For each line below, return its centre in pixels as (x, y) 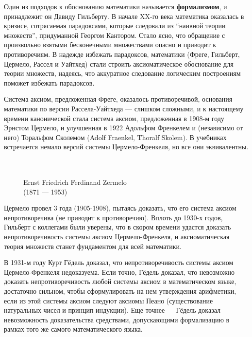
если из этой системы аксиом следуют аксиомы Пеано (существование (109, 300)
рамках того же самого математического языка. (73, 329)
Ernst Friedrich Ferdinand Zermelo (75, 182)
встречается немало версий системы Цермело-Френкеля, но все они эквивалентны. (126, 147)
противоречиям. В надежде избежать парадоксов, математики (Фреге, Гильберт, (122, 54)
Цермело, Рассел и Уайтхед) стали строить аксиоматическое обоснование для (119, 63)
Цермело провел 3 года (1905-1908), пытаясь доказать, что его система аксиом (120, 208)
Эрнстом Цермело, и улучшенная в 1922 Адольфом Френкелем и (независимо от (124, 128)
